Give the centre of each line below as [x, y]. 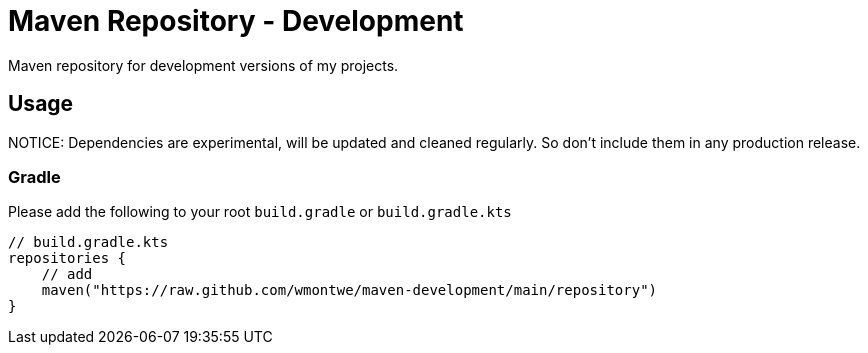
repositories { [67, 258]
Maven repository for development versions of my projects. [203, 65]
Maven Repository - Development [236, 21]
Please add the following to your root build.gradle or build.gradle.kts [260, 212]
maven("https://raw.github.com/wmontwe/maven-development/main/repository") [349, 290]
